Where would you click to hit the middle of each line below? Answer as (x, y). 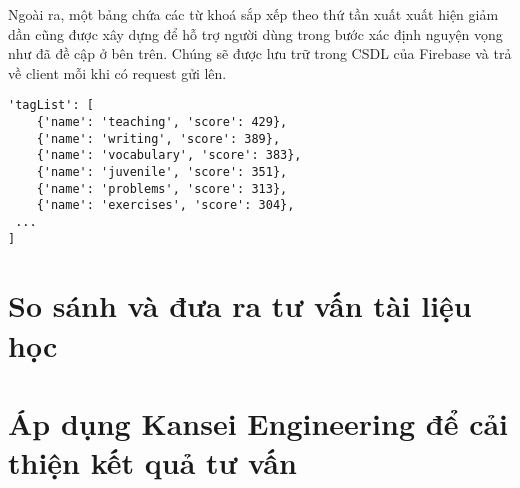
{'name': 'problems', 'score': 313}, (162, 188)
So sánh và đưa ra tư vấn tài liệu (240, 305)
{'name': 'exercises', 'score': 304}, (165, 205)
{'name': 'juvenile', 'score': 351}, (162, 172)
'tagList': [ (51, 105)
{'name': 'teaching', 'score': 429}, (162, 122)
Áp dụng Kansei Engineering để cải (258, 423)
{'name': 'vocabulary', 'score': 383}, (169, 155)
